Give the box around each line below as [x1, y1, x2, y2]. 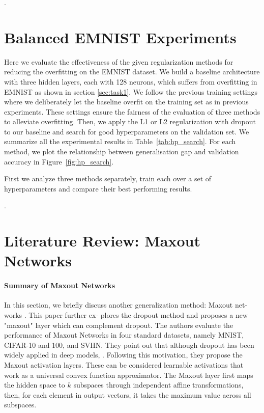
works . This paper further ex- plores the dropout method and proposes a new [4, 309, 248, 320]
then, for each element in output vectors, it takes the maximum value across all [4, 389, 251, 400]
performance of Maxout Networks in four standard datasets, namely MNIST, [4, 329, 244, 340]
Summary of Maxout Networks [4, 280, 115, 291]
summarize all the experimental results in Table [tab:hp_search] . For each [4, 136, 236, 147]
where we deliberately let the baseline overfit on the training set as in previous [4, 96, 249, 107]
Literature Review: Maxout [4, 230, 200, 251]
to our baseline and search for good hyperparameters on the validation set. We [4, 126, 249, 136]
